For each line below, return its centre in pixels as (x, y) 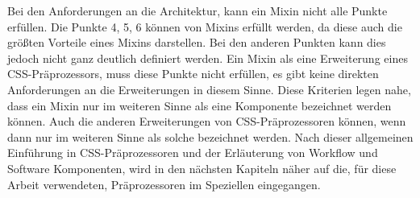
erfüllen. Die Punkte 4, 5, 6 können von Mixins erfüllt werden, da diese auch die (205, 26)
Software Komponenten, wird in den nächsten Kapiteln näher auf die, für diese (202, 168)
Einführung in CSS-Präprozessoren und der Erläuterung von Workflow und (193, 153)
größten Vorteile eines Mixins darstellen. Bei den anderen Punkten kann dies (197, 42)
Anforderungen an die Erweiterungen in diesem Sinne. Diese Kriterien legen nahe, (209, 89)
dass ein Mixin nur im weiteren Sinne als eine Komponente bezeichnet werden (200, 105)
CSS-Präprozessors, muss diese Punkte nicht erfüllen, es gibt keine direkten (193, 74)
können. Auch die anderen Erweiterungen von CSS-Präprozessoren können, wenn (207, 121)
